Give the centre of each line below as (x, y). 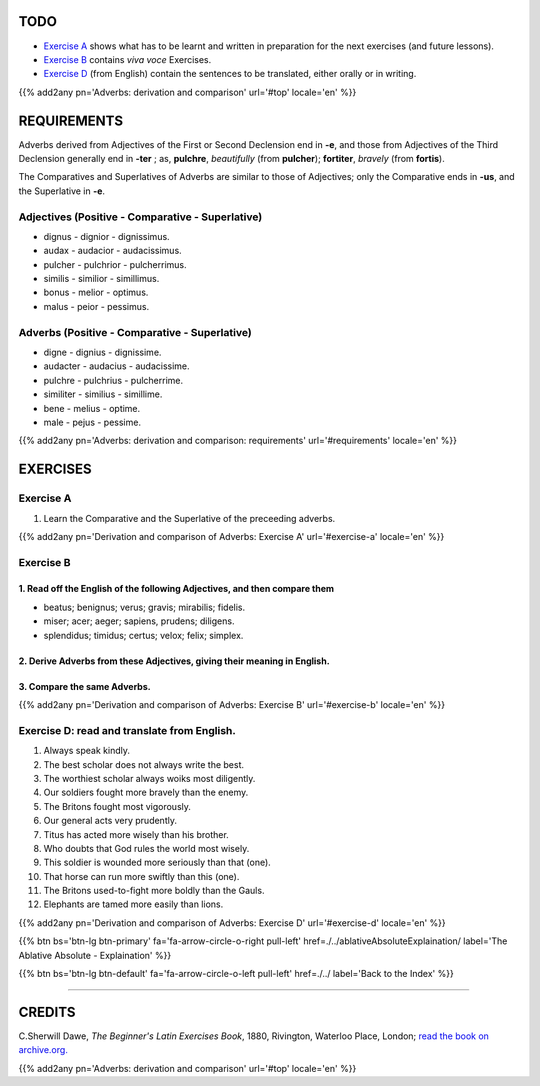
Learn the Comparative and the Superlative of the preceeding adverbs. (189, 518)
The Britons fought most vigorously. (117, 806)
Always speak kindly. (86, 751)
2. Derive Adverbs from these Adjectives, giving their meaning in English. (174, 661)
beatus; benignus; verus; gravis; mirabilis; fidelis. (144, 607)
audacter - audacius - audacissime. (116, 366)
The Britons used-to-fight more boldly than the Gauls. (154, 891)
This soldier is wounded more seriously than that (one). (157, 862)
